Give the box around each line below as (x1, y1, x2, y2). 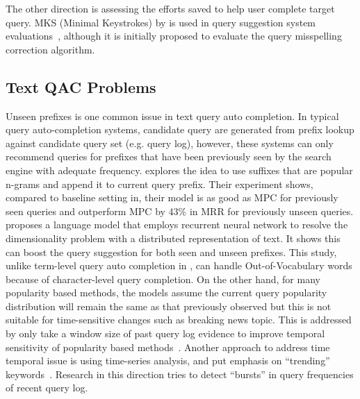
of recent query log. (6, 380, 88, 395)
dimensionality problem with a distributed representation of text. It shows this (6, 230, 341, 245)
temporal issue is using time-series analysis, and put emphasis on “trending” (6, 353, 330, 368)
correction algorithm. (6, 42, 95, 56)
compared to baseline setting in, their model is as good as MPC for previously (6, 190, 338, 205)
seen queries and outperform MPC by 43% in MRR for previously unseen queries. (6, 203, 354, 218)
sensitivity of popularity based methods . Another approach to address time (6, 339, 330, 354)
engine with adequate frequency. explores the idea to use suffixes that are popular (6, 162, 353, 177)
